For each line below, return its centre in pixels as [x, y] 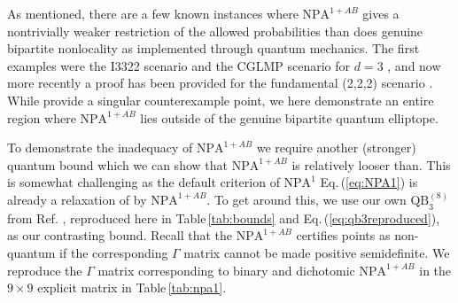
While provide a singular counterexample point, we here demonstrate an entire [221, 100]
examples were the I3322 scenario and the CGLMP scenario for [179, 65]
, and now [414, 65]
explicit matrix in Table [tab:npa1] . [132, 287]
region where [42, 117]
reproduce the [45, 270]
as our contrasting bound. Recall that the [120, 235]
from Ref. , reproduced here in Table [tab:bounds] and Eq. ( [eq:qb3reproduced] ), [224, 218]
